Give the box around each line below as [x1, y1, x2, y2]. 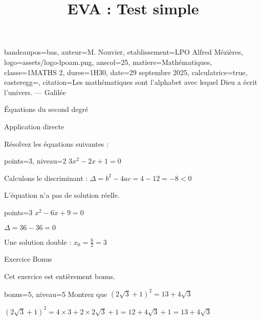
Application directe [4, 121, 64, 131]
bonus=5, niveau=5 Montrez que [4, 288, 107, 299]
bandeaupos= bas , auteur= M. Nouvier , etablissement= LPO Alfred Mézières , [4, 47, 243, 57]
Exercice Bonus [4, 254, 52, 264]
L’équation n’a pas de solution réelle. [4, 190, 120, 200]
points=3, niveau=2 [4, 155, 67, 166]
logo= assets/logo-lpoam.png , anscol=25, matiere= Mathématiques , [4, 56, 212, 67]
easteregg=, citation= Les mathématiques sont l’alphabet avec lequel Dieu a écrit [4, 77, 257, 87]
